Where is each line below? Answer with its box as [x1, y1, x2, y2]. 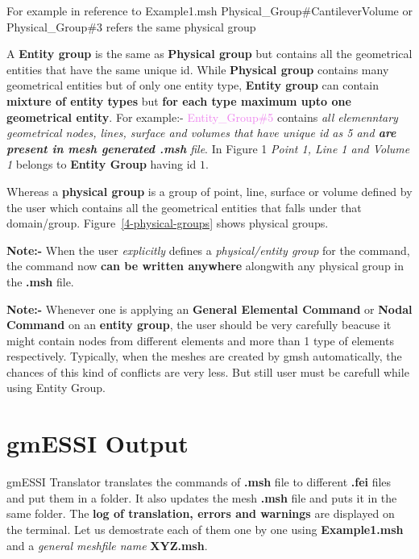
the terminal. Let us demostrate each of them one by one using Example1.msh [6, 520, 404, 537]
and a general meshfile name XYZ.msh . [6, 536, 208, 553]
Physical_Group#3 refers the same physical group [6, 18, 256, 35]
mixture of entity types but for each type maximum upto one [6, 92, 351, 109]
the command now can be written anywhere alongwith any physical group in [6, 257, 404, 274]
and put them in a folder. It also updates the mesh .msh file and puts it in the [6, 489, 397, 506]
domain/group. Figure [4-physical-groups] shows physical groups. [6, 215, 329, 232]
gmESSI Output [6, 427, 189, 460]
